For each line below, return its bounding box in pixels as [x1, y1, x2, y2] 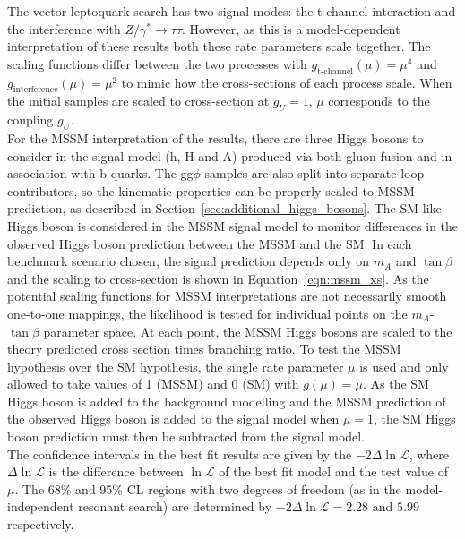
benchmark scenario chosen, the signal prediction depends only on [7, 252, 370, 270]
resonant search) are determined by [78, 497, 272, 516]
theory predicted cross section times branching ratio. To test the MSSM [7, 339, 401, 358]
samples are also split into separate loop [204, 164, 425, 183]
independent [7, 497, 74, 516]
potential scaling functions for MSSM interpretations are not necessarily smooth [7, 287, 447, 305]
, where [409, 444, 450, 463]
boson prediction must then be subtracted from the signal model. [7, 427, 366, 446]
